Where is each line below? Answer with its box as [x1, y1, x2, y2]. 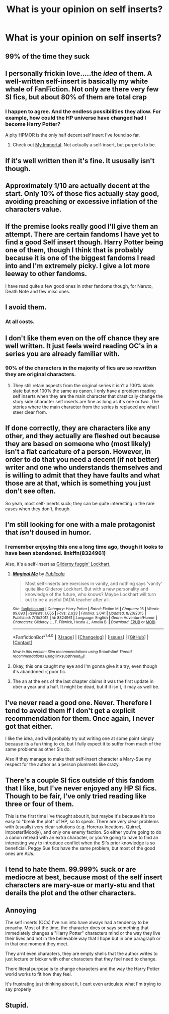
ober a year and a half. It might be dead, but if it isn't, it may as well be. [12, 684, 159, 690]
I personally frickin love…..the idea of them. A [5, 69, 152, 78]
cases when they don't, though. [5, 506, 71, 512]
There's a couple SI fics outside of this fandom [5, 776, 154, 784]
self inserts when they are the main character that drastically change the [12, 393, 163, 399]
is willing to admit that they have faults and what [5, 471, 160, 480]
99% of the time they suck [5, 52, 90, 61]
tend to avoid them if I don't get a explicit [5, 706, 136, 715]
